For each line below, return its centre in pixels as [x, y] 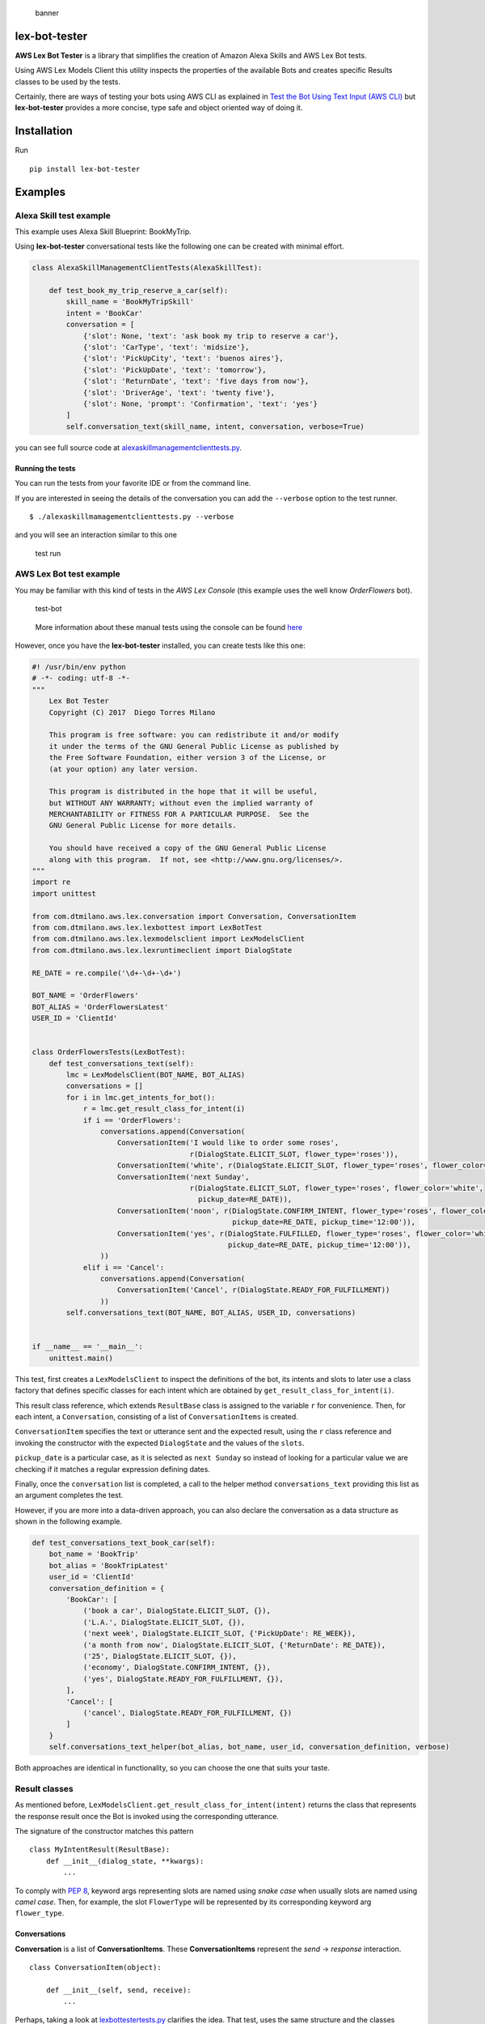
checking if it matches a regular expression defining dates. [112, 1469]
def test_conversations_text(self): [121, 1063]
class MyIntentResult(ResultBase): [100, 1850]
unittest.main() [81, 1358]
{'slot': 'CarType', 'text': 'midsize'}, [166, 347]
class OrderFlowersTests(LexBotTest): [109, 1052]
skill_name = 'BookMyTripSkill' [130, 302]
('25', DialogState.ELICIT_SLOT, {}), [160, 1656]
